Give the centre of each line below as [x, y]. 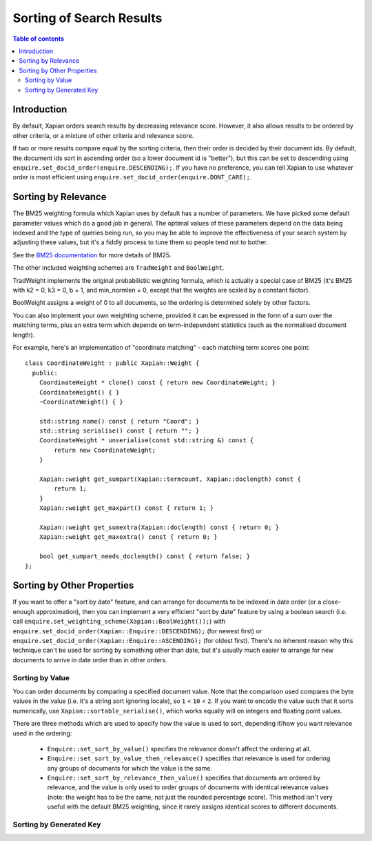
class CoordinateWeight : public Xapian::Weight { [112, 363]
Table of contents [39, 39]
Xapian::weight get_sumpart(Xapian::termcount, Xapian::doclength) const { [170, 479]
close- [332, 602]
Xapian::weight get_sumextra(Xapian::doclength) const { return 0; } [159, 527]
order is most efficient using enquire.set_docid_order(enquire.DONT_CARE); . [132, 177]
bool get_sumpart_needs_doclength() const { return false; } [145, 556]
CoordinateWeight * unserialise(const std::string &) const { [146, 441]
